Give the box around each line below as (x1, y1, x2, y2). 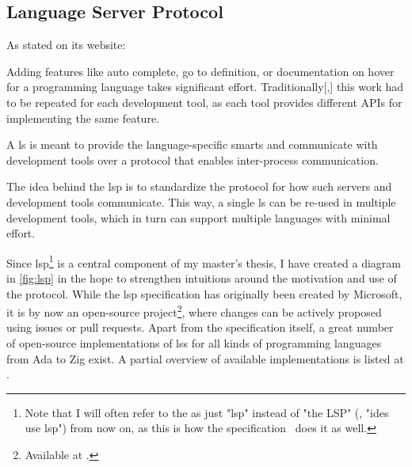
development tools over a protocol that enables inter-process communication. (6, 151, 379, 168)
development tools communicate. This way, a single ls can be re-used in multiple (6, 193, 396, 210)
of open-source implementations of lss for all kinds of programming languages (6, 335, 382, 351)
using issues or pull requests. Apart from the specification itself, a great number (6, 319, 394, 336)
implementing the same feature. (6, 109, 159, 126)
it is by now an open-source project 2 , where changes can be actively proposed (6, 302, 382, 320)
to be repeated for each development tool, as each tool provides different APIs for (6, 93, 402, 110)
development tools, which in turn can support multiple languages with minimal (6, 209, 391, 226)
